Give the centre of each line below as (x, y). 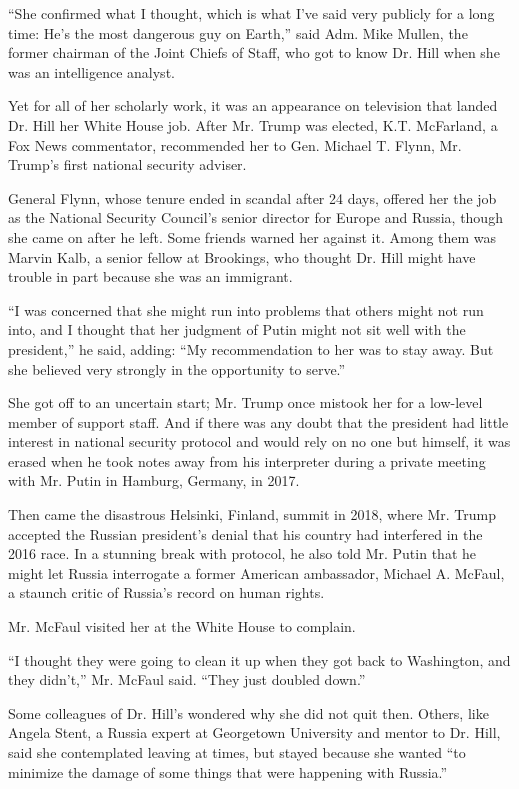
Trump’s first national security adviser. (127, 164)
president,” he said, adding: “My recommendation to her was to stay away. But (251, 348)
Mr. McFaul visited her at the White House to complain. (182, 626)
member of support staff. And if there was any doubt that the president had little (258, 421)
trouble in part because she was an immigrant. (150, 276)
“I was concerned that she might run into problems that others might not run (246, 309)
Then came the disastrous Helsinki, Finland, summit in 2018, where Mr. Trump (252, 514)
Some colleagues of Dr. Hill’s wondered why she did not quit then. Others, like (248, 712)
